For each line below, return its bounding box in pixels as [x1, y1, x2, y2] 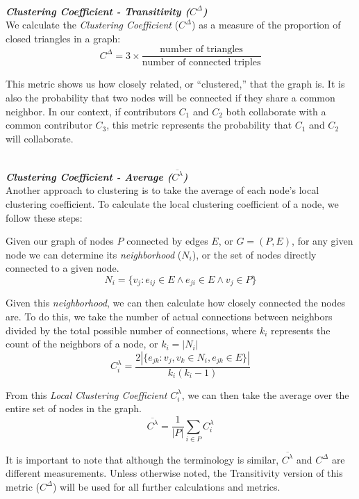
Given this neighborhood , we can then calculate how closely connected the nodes [6, 295, 346, 310]
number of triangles [160, 44, 243, 55]
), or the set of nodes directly [192, 247, 317, 261]
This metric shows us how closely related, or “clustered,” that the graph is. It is [6, 76, 345, 91]
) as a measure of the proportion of [192, 17, 341, 32]
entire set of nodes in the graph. [6, 401, 142, 416]
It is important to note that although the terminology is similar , [6, 452, 279, 466]
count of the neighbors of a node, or [6, 336, 158, 351]
